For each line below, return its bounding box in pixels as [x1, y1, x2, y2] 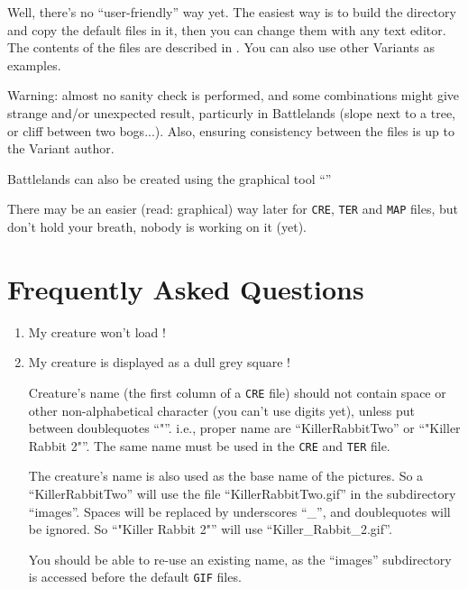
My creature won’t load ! [28, 322, 166, 341]
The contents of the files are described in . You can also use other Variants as [7, 38, 435, 57]
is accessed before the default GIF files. [28, 567, 242, 586]
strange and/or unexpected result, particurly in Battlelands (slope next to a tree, [7, 103, 455, 122]
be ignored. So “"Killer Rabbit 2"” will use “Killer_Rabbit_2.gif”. [28, 520, 392, 538]
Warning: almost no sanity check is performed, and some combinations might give [7, 86, 459, 105]
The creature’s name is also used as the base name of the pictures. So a [28, 466, 424, 485]
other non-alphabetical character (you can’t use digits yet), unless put [28, 400, 416, 419]
